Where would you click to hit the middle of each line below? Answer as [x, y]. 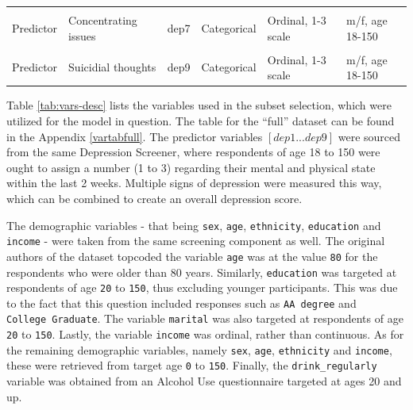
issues [82, 35]
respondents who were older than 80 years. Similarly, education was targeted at [202, 272]
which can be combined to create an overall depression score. [154, 198]
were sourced [369, 136]
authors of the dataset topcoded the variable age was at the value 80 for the [192, 256]
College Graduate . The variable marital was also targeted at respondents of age [205, 318]
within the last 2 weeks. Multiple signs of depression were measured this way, [194, 183]
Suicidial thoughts [112, 67]
